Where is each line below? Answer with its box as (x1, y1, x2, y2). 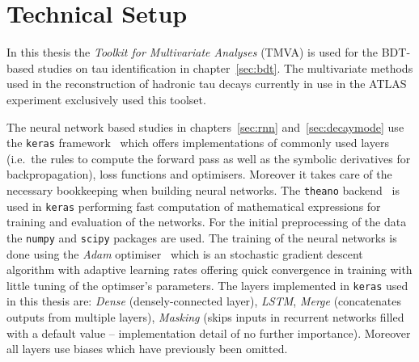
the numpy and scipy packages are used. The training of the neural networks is (6, 229, 397, 246)
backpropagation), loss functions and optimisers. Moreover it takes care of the (6, 166, 392, 183)
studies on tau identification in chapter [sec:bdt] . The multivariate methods (37, 59, 413, 76)
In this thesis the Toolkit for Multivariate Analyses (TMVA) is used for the (6, 44, 379, 61)
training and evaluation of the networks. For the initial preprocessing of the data (6, 213, 407, 230)
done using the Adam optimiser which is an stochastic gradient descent (6, 245, 363, 262)
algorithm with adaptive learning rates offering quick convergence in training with (6, 261, 413, 278)
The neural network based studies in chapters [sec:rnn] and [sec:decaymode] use (6, 118, 404, 135)
